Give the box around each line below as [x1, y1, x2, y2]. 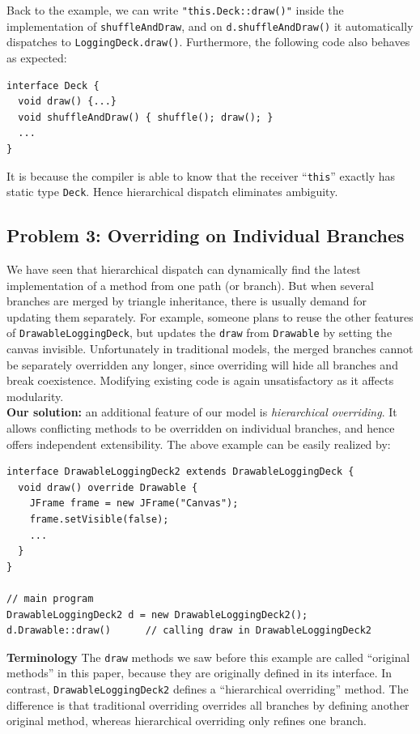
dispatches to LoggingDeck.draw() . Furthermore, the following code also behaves [6, 33, 410, 50]
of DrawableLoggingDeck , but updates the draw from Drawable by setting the [6, 324, 392, 341]
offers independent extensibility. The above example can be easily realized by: [6, 435, 391, 452]
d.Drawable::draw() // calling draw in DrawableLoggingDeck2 [6, 625, 372, 637]
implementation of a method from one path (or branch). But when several [6, 276, 374, 293]
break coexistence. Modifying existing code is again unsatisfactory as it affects [6, 372, 394, 389]
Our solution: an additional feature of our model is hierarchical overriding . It [6, 403, 397, 420]
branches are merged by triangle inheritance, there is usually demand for [6, 292, 367, 309]
